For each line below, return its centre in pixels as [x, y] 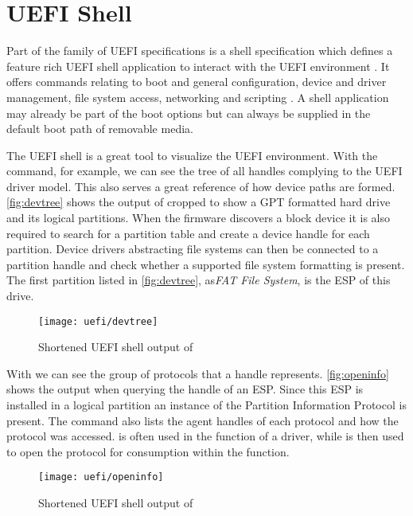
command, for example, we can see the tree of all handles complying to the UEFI [205, 171]
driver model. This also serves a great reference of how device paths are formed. [201, 186]
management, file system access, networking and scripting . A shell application [198, 97]
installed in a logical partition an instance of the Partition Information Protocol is [206, 405]
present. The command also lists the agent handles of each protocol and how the [203, 420]
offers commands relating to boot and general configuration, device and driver [197, 82]
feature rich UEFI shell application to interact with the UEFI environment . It [198, 66]
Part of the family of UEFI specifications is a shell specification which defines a [200, 51]
